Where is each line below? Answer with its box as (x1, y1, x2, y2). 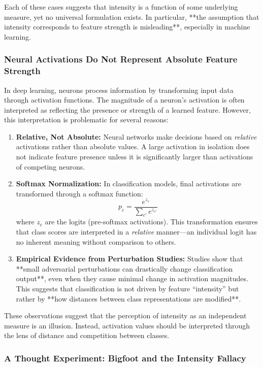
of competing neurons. (16, 161, 85, 172)
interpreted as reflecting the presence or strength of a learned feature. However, (4, 104, 251, 115)
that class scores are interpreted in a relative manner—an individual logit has (16, 226, 257, 237)
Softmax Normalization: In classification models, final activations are (16, 178, 241, 189)
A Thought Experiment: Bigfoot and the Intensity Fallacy (4, 351, 246, 364)
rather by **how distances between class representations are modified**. (16, 293, 241, 304)
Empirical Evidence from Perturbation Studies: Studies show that (16, 253, 243, 264)
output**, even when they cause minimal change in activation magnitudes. (16, 273, 248, 284)
